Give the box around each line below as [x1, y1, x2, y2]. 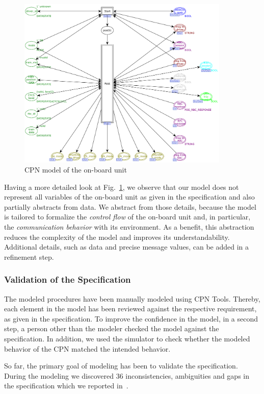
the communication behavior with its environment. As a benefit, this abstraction [4, 221, 254, 232]
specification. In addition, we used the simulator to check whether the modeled [4, 333, 250, 343]
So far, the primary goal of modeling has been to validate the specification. [4, 360, 238, 371]
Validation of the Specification [4, 273, 131, 286]
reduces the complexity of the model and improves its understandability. [4, 231, 230, 242]
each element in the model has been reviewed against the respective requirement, [4, 303, 257, 314]
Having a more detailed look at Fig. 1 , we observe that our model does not [4, 181, 239, 192]
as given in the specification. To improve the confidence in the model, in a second [4, 313, 258, 324]
